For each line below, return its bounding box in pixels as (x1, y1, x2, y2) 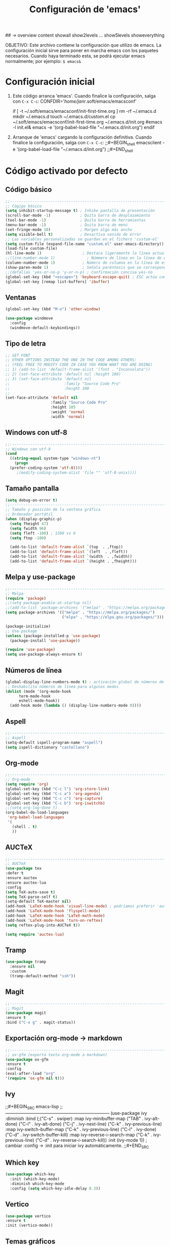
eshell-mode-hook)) (18, 698, 60, 703)
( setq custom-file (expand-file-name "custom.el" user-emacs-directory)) (5, 241, 164, 246)
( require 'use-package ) (5, 647, 56, 652)
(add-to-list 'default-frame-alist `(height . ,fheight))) (10, 559, 137, 564)
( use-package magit (5, 1010, 47, 1016)
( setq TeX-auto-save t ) (5, 889, 56, 895)
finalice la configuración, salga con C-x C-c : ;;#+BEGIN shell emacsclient (12, 140, 162, 147)
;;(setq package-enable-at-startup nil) (5, 601, 92, 606)
